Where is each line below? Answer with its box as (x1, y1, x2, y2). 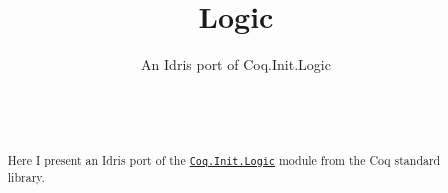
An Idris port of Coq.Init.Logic (141, 54, 331, 75)
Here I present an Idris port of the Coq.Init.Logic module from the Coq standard (7, 151, 441, 168)
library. (7, 168, 45, 185)
